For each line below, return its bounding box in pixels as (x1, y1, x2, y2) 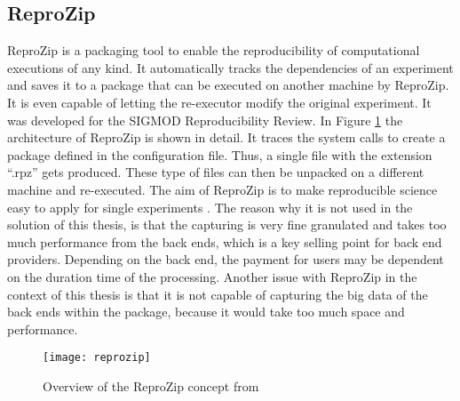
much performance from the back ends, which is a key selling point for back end (7, 232, 442, 251)
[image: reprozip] (43, 351, 151, 365)
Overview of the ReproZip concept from (43, 376, 259, 395)
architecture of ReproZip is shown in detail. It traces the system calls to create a (7, 128, 446, 147)
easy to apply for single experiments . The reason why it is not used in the (7, 197, 413, 216)
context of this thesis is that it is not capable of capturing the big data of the (7, 285, 428, 303)
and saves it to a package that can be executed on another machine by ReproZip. (7, 76, 449, 94)
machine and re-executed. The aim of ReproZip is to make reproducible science (7, 180, 438, 198)
